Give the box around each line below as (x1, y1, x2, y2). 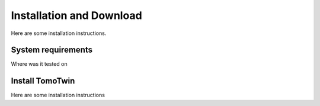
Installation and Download (11, 9, 142, 22)
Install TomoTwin (11, 76, 75, 86)
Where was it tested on (11, 60, 68, 68)
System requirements (11, 45, 93, 55)
